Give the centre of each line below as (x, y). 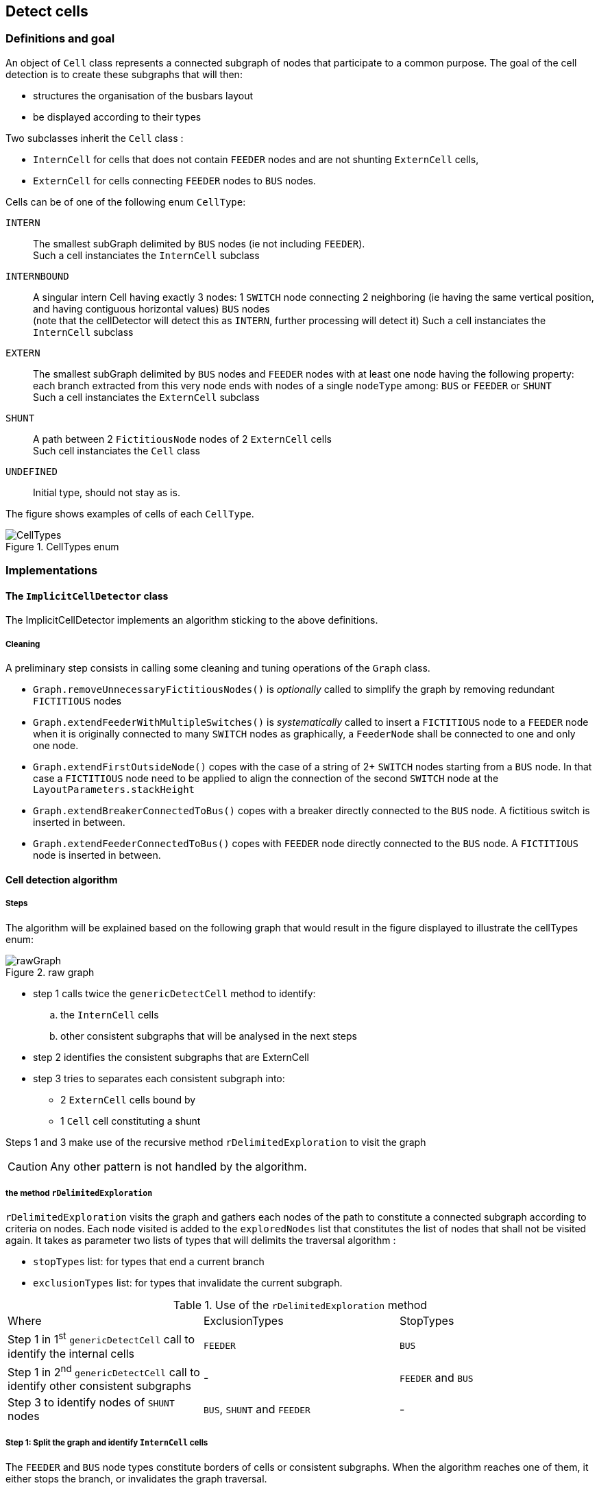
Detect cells (47, 11)
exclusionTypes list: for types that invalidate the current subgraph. (188, 1283)
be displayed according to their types (117, 117)
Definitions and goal (60, 39)
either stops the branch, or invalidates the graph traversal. (136, 1478)
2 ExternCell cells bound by (128, 1099)
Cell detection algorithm (62, 879)
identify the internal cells (71, 1353)
